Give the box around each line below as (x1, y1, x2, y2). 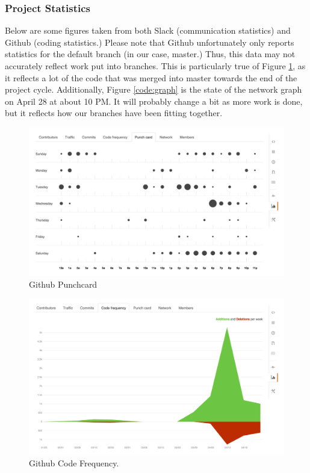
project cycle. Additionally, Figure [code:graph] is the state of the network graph (5, 83, 302, 96)
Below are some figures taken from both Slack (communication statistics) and (5, 24, 291, 37)
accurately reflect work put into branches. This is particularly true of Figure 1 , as (5, 60, 306, 72)
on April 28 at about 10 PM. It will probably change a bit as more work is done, (5, 94, 303, 107)
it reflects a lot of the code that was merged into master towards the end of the (5, 71, 297, 84)
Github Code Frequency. (29, 457, 119, 469)
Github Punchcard (29, 277, 98, 290)
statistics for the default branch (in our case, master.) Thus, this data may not (5, 48, 296, 60)
